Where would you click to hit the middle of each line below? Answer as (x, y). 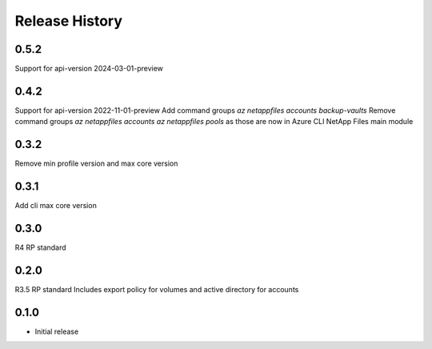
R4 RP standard (41, 247)
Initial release (57, 331)
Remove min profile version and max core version (96, 163)
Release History (69, 21)
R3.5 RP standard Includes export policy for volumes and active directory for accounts (157, 289)
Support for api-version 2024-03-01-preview (89, 69)
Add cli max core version (56, 206)
